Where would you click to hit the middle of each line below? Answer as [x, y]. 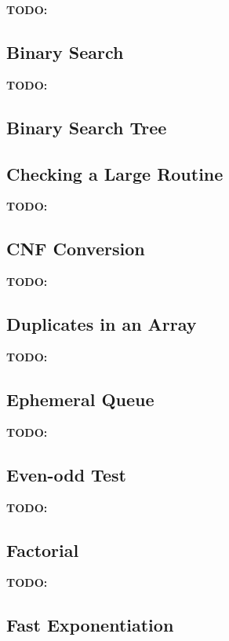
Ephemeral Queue [80, 399]
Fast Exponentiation [90, 625]
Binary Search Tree [87, 127]
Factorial [43, 549]
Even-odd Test [66, 474]
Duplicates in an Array [102, 324]
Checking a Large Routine [115, 173]
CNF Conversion [76, 249]
